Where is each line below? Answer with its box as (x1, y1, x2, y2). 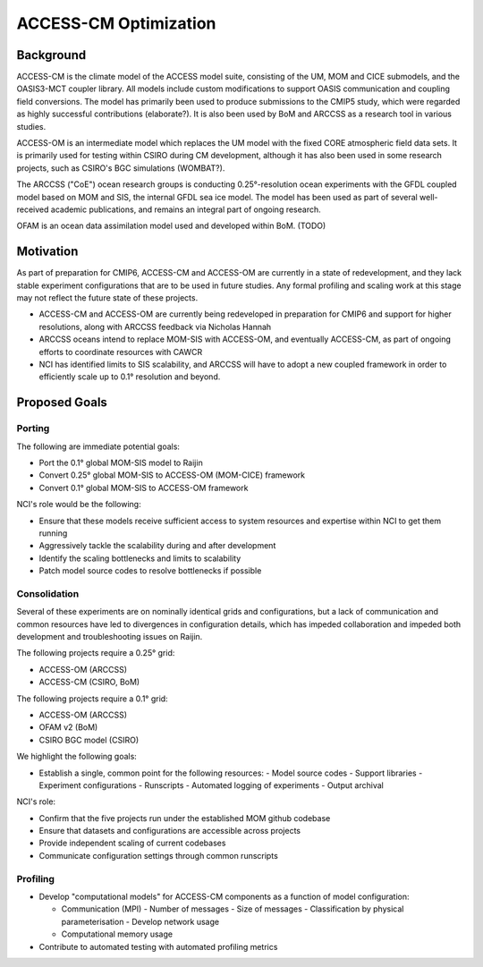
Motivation (16, 244, 79, 259)
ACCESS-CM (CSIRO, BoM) (38, 676, 140, 688)
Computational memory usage (61, 929, 174, 939)
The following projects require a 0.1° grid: (16, 693, 169, 704)
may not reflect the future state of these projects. (16, 293, 199, 303)
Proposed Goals (16, 394, 107, 411)
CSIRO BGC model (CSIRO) (38, 734, 140, 745)
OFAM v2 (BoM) (38, 722, 98, 733)
